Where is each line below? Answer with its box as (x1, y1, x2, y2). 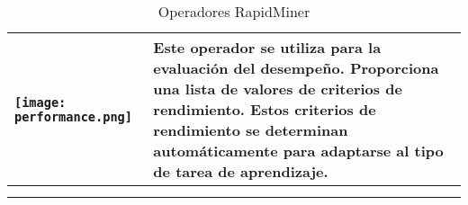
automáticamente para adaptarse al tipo (153, 140, 444, 161)
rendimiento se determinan (153, 120, 348, 140)
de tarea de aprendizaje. (153, 161, 328, 182)
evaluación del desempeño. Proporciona (153, 58, 439, 78)
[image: (14, 94, 67, 110)
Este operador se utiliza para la (153, 37, 382, 58)
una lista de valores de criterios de (153, 78, 402, 99)
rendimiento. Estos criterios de (153, 99, 376, 120)
